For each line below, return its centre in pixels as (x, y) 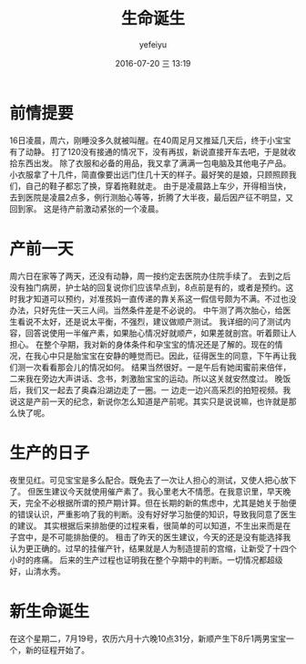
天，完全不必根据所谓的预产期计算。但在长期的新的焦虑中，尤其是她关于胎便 (153, 503)
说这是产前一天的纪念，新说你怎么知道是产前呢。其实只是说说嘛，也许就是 (149, 401)
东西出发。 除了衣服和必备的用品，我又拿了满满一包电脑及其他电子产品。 (154, 163)
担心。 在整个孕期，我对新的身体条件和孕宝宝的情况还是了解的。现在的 (142, 344)
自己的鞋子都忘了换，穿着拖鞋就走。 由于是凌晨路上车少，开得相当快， (158, 186)
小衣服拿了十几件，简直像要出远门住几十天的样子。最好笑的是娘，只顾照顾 (149, 174)
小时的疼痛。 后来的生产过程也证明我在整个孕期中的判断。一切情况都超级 (146, 560)
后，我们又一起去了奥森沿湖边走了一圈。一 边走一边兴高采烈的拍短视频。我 (150, 389)
